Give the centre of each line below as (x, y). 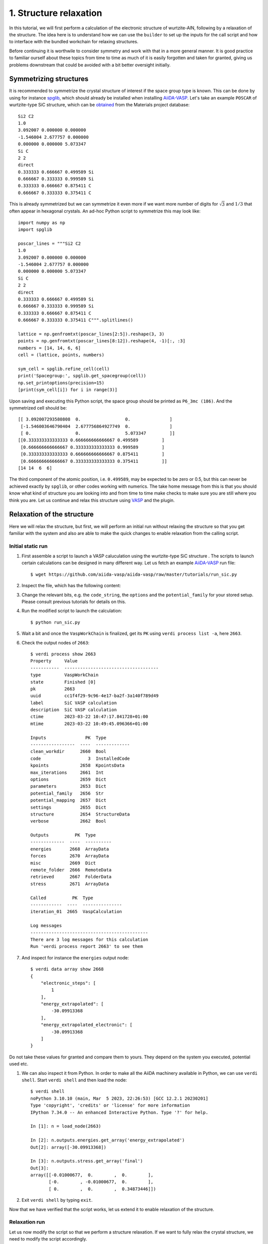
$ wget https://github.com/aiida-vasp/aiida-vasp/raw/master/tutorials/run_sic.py (134, 574)
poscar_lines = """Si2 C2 (50, 243)
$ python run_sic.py (55, 622)
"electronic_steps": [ (68, 983)
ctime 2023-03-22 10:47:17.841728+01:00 (89, 717)
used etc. (19, 1064)
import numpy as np (42, 222)
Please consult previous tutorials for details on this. (74, 602)
